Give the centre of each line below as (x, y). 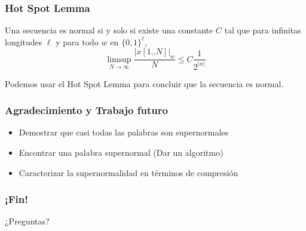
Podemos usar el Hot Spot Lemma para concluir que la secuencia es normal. (144, 83)
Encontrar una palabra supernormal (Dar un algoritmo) (121, 152)
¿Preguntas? (27, 221)
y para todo (77, 41)
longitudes (24, 41)
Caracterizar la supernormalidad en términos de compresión (128, 172)
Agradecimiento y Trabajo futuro (86, 110)
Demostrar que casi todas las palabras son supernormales (124, 132)
